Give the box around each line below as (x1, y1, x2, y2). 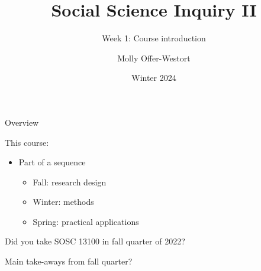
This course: (5, 136, 49, 148)
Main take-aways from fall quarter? (5, 255, 133, 267)
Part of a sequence (18, 156, 86, 168)
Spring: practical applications (33, 215, 139, 227)
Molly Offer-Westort (117, 51, 191, 64)
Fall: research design (33, 175, 107, 188)
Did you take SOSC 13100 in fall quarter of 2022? (5, 235, 185, 247)
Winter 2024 (131, 71, 176, 84)
